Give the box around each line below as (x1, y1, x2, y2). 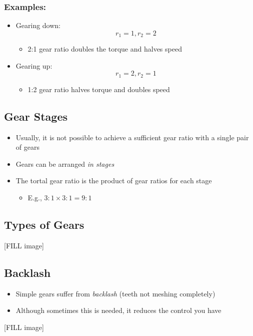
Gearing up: (15, 60, 52, 71)
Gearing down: (15, 20, 61, 31)
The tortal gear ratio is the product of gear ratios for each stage (15, 175, 212, 186)
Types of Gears (4, 217, 84, 232)
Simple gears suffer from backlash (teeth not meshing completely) (15, 288, 215, 298)
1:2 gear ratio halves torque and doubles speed (27, 84, 170, 94)
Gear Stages (4, 108, 68, 124)
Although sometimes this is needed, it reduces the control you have (15, 305, 221, 315)
